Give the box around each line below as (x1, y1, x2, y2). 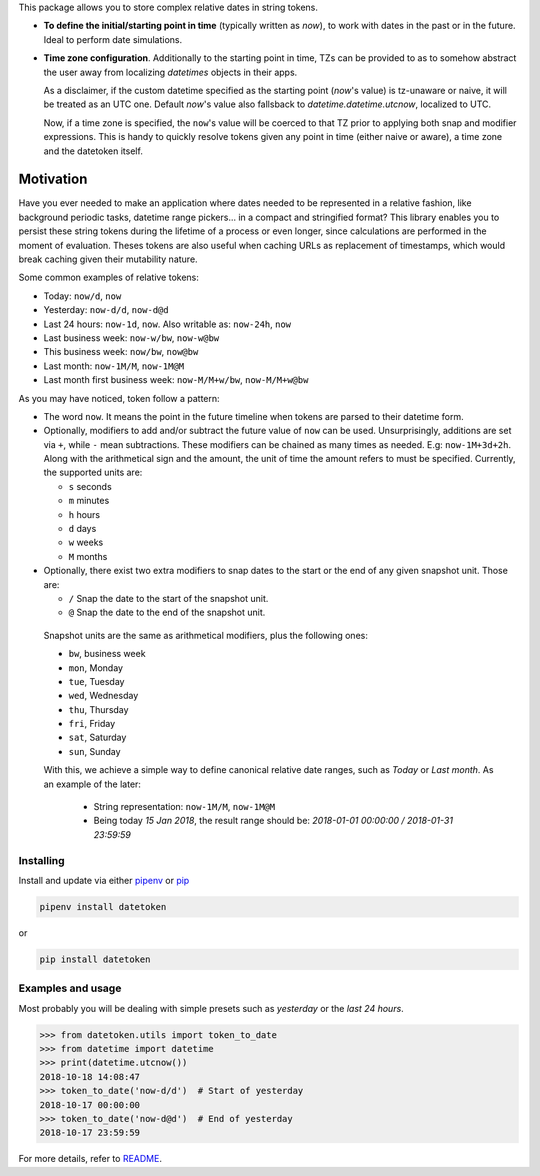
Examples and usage (18, 981, 122, 995)
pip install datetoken (39, 953, 151, 965)
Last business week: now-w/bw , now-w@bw (43, 331, 220, 344)
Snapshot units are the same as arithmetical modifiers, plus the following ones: (43, 629, 369, 641)
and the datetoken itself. (43, 145, 144, 157)
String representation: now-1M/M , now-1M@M (93, 801, 275, 813)
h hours (68, 508, 100, 520)
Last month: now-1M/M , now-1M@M (43, 360, 185, 372)
